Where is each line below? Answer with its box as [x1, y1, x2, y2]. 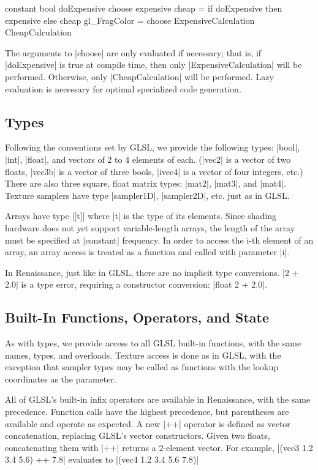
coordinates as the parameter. [5, 372, 116, 385]
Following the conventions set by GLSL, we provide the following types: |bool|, [5, 141, 300, 154]
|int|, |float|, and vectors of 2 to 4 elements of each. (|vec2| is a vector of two [5, 152, 291, 165]
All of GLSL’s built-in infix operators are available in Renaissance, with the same [5, 393, 311, 406]
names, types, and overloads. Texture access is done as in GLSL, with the [5, 348, 281, 361]
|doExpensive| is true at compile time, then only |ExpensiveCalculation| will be [5, 58, 302, 71]
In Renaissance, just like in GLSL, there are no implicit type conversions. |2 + [5, 266, 299, 278]
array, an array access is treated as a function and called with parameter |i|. [5, 245, 290, 258]
